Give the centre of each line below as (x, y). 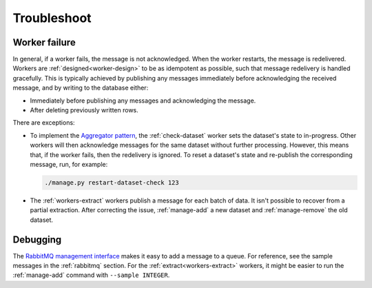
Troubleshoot (52, 18)
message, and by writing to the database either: (81, 88)
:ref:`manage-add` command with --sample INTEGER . (91, 275)
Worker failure (44, 42)
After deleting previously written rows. (84, 110)
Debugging (37, 239)
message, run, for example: (69, 164)
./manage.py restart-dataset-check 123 (112, 182)
